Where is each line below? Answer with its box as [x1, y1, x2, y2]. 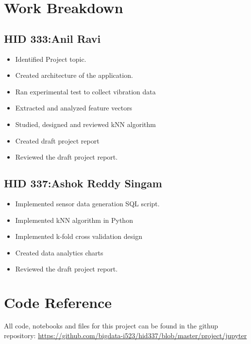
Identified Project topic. [15, 54, 86, 64]
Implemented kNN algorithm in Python [15, 215, 133, 225]
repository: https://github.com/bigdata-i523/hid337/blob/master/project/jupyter [4, 330, 247, 340]
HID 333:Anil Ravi [4, 31, 101, 46]
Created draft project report [15, 135, 100, 145]
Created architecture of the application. [15, 70, 133, 80]
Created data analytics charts [15, 247, 103, 257]
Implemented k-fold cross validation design [15, 231, 143, 241]
